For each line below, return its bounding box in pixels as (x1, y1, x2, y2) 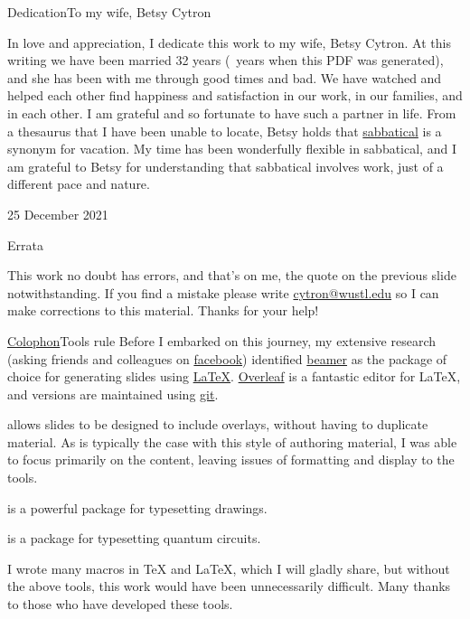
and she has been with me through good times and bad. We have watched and (7, 68, 442, 87)
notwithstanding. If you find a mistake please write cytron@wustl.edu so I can (7, 283, 439, 302)
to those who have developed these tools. (7, 595, 233, 614)
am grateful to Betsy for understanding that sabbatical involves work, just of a (7, 156, 444, 175)
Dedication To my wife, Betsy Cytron (7, 3, 211, 21)
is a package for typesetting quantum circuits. (7, 529, 261, 548)
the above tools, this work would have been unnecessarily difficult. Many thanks (7, 577, 451, 596)
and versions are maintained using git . (7, 384, 219, 403)
